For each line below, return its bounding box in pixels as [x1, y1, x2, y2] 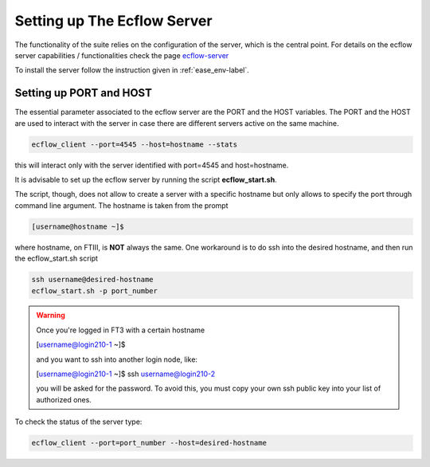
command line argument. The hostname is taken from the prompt [14, 200, 229, 210]
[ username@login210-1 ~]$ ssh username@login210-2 [36, 369, 215, 379]
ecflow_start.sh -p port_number [31, 286, 158, 295]
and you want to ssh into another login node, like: [36, 355, 198, 364]
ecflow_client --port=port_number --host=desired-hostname [31, 438, 267, 448]
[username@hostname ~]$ [31, 222, 125, 231]
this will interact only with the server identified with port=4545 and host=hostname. [14, 160, 289, 170]
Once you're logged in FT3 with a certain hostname [36, 325, 205, 335]
